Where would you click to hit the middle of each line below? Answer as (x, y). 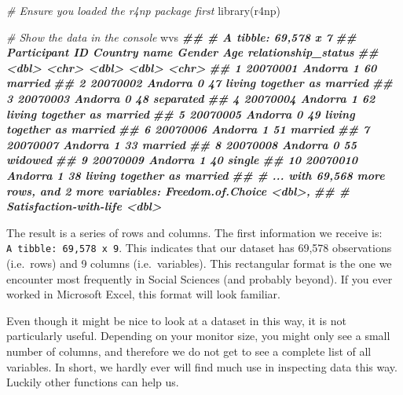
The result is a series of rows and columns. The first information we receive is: (194, 232)
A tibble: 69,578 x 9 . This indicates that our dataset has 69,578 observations (199, 248)
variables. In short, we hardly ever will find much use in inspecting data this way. (202, 366)
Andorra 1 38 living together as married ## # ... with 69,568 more (196, 175)
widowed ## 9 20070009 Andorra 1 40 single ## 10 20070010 (182, 160)
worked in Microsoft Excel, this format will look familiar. (143, 294)
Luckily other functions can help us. (93, 382)
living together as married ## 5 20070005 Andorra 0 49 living (181, 113)
